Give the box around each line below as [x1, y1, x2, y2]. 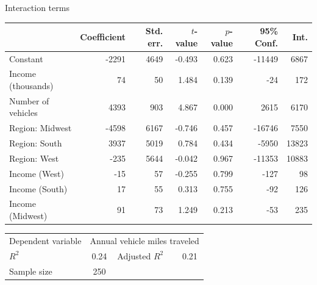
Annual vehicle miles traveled [90, 234, 199, 247]
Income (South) [9, 182, 68, 195]
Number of [9, 94, 49, 107]
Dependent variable [9, 234, 82, 247]
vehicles [9, 106, 38, 119]
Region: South [9, 137, 62, 150]
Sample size [9, 264, 52, 277]
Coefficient [80, 30, 126, 43]
